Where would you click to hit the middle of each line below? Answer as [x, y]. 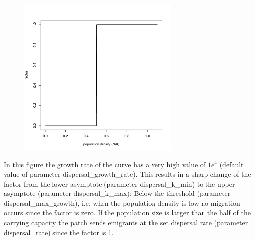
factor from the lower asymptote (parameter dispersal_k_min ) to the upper [120, 183]
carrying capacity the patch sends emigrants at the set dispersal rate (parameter [126, 222]
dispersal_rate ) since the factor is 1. [59, 232]
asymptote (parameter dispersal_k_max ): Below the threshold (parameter [117, 193]
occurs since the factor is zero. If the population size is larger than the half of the [127, 213]
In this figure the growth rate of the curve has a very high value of [105, 164]
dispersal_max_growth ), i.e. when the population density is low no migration [122, 203]
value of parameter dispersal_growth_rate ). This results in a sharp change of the [127, 174]
